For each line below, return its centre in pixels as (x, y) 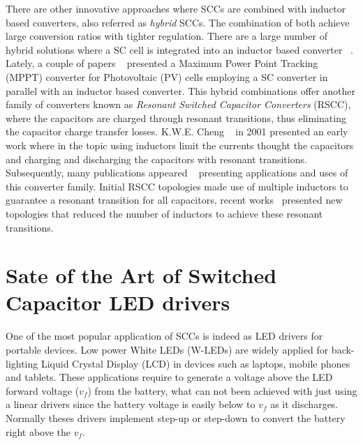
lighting (22, 363)
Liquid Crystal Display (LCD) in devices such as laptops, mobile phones (195, 363)
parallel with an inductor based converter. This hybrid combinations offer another (181, 90)
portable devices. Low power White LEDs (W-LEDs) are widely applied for (167, 349)
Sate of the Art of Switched (141, 275)
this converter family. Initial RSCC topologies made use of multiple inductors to (177, 186)
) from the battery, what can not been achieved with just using (222, 390)
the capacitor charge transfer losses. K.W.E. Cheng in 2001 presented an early (177, 131)
